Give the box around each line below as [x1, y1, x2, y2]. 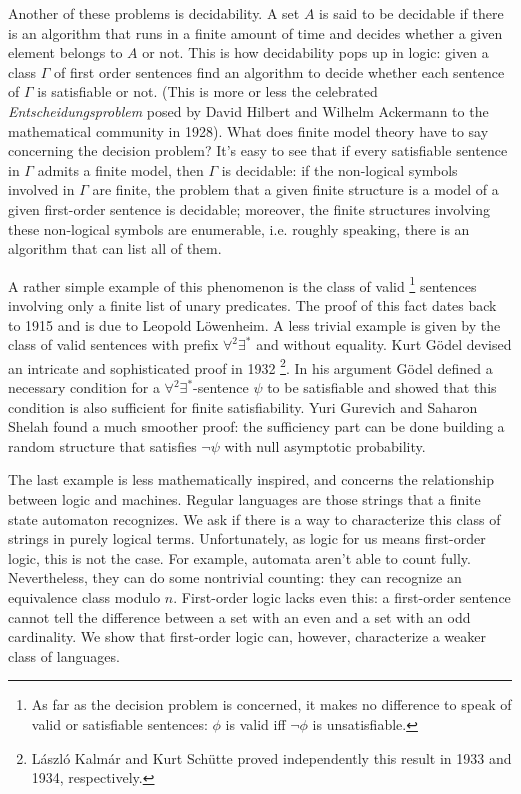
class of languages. [8, 645, 120, 666]
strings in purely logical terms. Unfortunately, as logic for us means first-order [8, 528, 486, 549]
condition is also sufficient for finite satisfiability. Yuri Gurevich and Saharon [8, 396, 478, 417]
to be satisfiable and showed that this [267, 377, 497, 397]
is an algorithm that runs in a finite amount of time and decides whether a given [8, 22, 503, 43]
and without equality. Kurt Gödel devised [256, 334, 512, 355]
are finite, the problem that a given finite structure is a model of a [92, 179, 499, 200]
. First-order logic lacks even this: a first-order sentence [173, 586, 511, 607]
